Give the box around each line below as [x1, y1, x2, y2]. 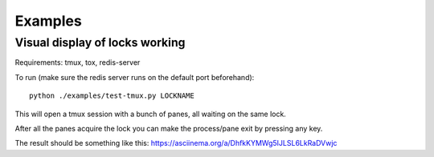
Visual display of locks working [14, 35, 186, 50]
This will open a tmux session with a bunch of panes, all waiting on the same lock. [14, 109, 287, 119]
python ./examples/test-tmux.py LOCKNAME [29, 91, 194, 100]
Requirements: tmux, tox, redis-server [14, 58, 141, 67]
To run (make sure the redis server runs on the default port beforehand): [14, 72, 255, 82]
